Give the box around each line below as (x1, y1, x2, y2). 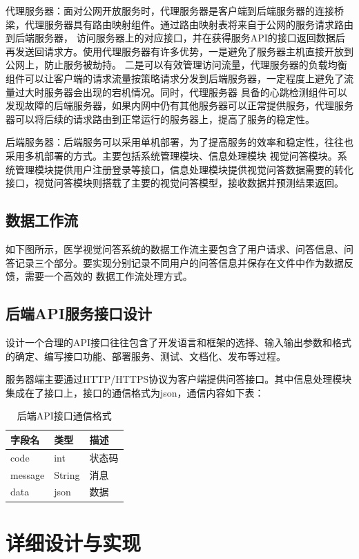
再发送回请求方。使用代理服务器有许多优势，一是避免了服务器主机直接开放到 (6, 44, 353, 58)
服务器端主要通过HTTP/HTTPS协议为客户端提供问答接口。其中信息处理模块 (6, 372, 352, 386)
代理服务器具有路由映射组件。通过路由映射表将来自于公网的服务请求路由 (24, 17, 353, 31)
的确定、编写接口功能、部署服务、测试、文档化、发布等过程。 (6, 348, 286, 363)
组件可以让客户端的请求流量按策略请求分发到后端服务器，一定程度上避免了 (6, 70, 344, 85)
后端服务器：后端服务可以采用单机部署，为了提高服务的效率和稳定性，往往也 (6, 135, 353, 149)
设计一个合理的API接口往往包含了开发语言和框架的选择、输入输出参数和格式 (6, 334, 352, 349)
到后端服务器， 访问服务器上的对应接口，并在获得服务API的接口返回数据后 (6, 30, 345, 45)
